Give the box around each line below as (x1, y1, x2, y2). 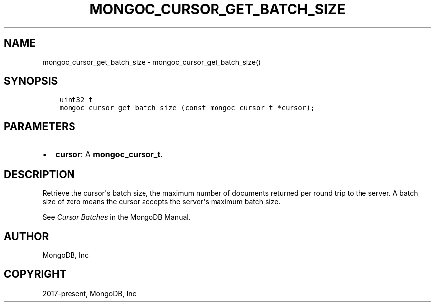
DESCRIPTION (4, 168, 75, 181)
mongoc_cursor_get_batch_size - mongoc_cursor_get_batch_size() (42, 58, 261, 66)
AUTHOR (4, 230, 49, 243)
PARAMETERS (4, 120, 75, 133)
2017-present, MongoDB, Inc (42, 289, 137, 298)
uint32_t (59, 96, 93, 104)
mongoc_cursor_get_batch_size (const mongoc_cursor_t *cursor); (59, 104, 315, 112)
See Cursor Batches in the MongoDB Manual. (42, 213, 191, 222)
